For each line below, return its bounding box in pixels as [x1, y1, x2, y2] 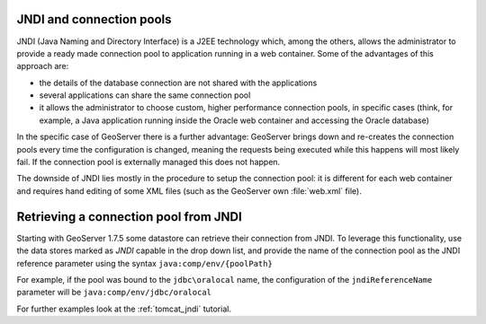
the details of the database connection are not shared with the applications [39, 77, 318, 88]
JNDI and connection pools [16, 12, 172, 27]
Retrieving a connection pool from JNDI [16, 209, 242, 224]
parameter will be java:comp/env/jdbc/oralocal [16, 287, 211, 298]
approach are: [16, 61, 69, 72]
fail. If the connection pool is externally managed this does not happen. [16, 157, 281, 168]
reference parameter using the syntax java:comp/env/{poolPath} [16, 258, 274, 268]
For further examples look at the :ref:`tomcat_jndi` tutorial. [16, 303, 231, 314]
